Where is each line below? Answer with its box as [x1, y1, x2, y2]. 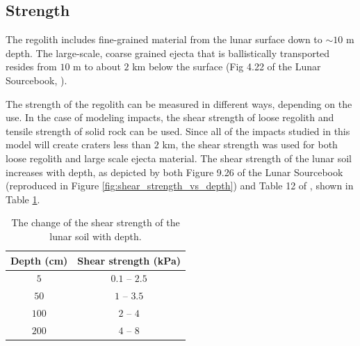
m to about [73, 59, 121, 74]
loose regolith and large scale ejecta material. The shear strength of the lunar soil [6, 150, 352, 165]
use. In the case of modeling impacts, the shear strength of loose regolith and [6, 110, 334, 125]
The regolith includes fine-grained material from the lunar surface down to [6, 32, 322, 47]
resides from [6, 59, 57, 74]
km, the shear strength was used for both [162, 137, 338, 152]
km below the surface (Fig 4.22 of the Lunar [132, 59, 321, 74]
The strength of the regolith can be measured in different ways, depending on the [6, 96, 352, 111]
